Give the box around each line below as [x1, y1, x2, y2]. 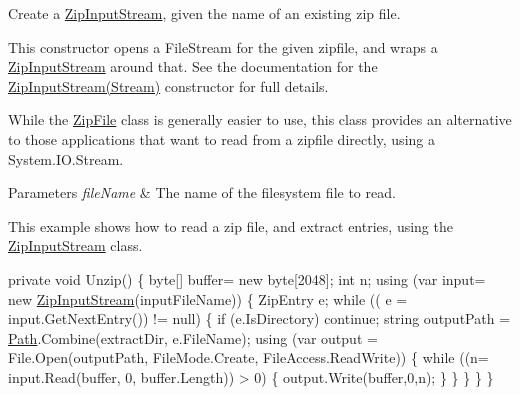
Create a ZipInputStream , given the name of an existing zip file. [8, 3, 401, 23]
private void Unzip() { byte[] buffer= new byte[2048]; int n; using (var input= [8, 268, 486, 289]
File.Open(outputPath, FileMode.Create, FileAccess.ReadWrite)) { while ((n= [8, 347, 489, 368]
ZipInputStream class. [8, 235, 143, 256]
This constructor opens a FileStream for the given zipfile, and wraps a [8, 36, 438, 57]
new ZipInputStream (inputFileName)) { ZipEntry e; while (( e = [8, 288, 408, 309]
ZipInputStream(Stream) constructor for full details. [8, 75, 329, 96]
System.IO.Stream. [8, 148, 124, 169]
